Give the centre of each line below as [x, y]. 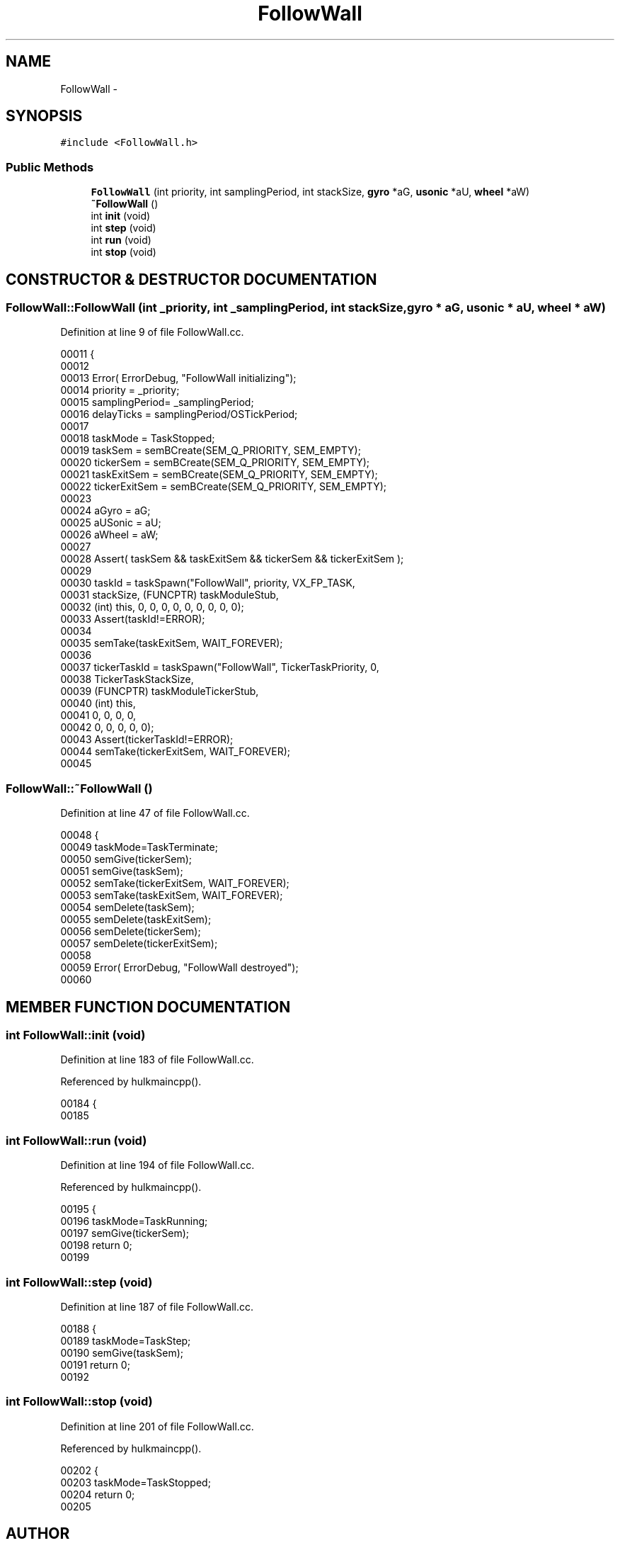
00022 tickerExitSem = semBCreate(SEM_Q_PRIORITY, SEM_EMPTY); [224, 487]
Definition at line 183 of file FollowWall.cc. [157, 1060]
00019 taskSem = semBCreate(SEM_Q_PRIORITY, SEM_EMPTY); [211, 451]
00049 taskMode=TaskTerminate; [139, 847]
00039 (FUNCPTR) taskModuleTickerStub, [160, 691]
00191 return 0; [95, 1364]
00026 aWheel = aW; [109, 535]
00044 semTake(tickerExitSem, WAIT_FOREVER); [176, 752]
